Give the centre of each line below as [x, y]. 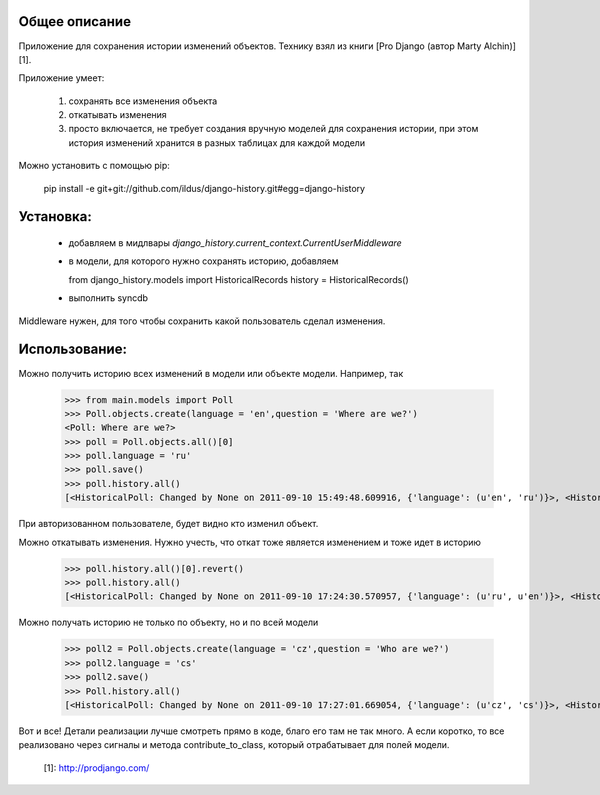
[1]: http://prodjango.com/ [96, 767]
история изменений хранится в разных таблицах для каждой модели [216, 142]
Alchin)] [500, 46]
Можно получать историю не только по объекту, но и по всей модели [168, 622]
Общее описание [75, 21]
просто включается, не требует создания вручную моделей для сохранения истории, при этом [273, 129]
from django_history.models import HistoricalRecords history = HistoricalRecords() [238, 279]
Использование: [72, 349]
